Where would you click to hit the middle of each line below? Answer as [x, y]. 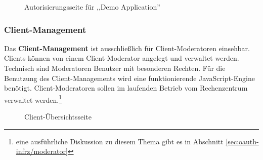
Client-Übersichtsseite [58, 117]
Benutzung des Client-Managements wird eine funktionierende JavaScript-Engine [129, 78]
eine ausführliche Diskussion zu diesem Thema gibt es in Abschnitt [120, 141]
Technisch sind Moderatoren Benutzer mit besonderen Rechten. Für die [115, 68]
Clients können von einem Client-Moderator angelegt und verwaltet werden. [122, 58]
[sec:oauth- [242, 141]
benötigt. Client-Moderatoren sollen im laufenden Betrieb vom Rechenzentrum [126, 88]
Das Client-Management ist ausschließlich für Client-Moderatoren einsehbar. [127, 48]
